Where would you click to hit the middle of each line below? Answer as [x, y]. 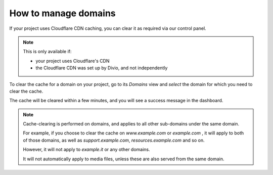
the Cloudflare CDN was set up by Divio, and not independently [102, 68]
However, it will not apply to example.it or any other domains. [86, 150]
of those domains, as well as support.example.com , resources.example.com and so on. [114, 140]
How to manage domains [62, 13]
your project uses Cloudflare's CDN [73, 61]
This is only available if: [47, 52]
